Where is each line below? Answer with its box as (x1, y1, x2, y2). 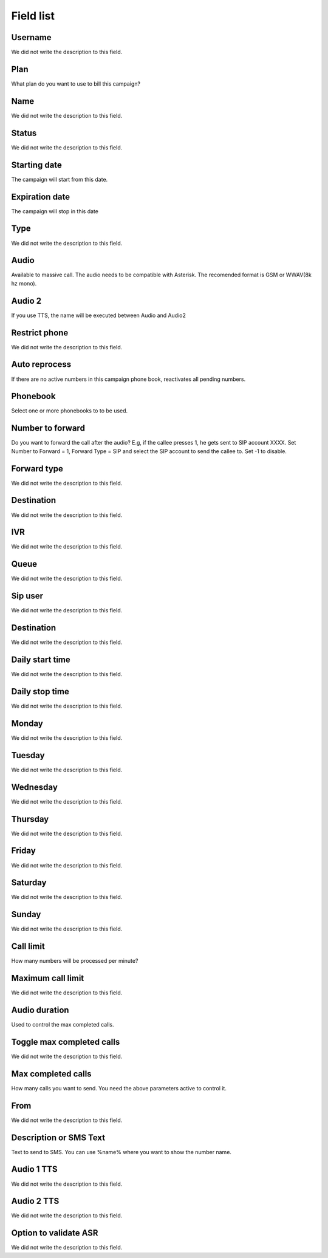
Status (11, 128, 37, 138)
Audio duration (11, 1005, 69, 1015)
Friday (11, 846, 36, 856)
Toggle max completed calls (11, 1036, 120, 1047)
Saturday (11, 878, 47, 888)
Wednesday (11, 782, 58, 792)
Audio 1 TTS (11, 1164, 58, 1175)
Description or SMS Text (11, 1132, 106, 1143)
